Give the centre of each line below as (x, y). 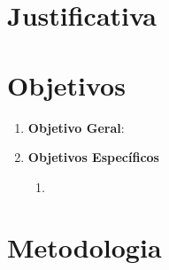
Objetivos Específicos (93, 157)
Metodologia (84, 247)
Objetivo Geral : (76, 127)
